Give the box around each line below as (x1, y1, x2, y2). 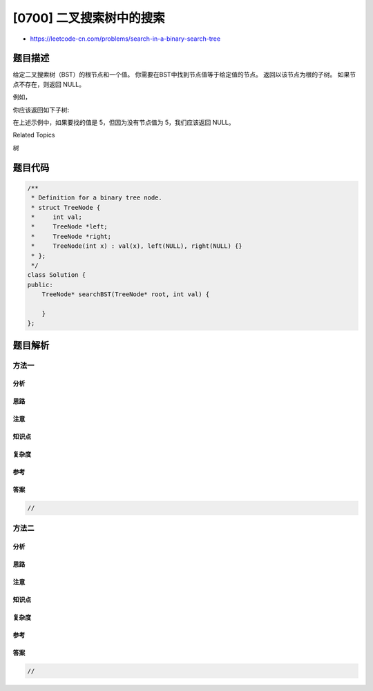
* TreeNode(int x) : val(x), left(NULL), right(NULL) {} (31, 242, 242, 250)
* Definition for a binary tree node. (31, 194, 162, 202)
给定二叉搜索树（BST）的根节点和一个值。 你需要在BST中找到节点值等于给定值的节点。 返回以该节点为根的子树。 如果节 (12, 70, 356, 79)
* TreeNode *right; (31, 232, 112, 240)
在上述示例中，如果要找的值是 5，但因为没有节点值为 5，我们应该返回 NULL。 (12, 118, 235, 127)
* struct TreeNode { (31, 204, 101, 211)
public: (27, 280, 53, 289)
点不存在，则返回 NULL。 (12, 80, 86, 88)
